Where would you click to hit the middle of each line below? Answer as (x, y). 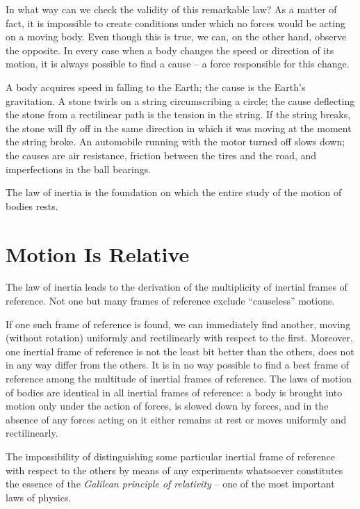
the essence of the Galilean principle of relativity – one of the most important (170, 484)
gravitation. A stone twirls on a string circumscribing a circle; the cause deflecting (180, 100)
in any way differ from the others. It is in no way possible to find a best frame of (178, 365)
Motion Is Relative (98, 253)
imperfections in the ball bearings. (79, 169)
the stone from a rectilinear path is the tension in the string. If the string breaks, (178, 114)
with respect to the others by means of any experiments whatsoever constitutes (174, 470)
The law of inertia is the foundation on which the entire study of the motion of (174, 192)
